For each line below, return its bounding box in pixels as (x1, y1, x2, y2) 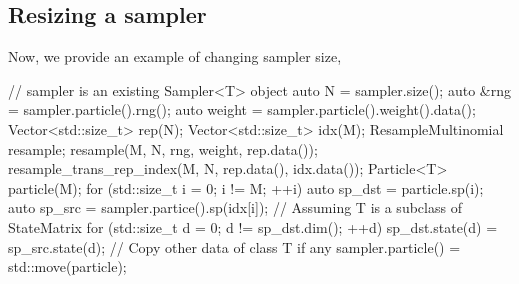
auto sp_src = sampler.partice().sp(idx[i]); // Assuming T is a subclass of (8, 197, 462, 218)
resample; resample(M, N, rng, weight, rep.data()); (8, 138, 318, 159)
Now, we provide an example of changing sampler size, (8, 46, 342, 67)
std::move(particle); (8, 256, 127, 277)
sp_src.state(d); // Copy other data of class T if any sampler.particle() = (8, 236, 461, 257)
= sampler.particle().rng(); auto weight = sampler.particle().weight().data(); (8, 99, 476, 120)
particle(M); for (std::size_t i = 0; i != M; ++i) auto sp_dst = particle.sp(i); (8, 177, 484, 198)
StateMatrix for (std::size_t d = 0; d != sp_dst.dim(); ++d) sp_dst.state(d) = (8, 216, 498, 237)
